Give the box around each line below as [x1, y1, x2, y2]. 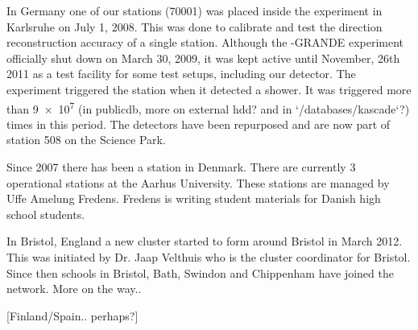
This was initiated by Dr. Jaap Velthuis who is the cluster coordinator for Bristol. [6, 248, 411, 265]
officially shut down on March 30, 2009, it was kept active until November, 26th [6, 49, 400, 66]
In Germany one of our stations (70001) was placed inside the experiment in [6, 2, 383, 19]
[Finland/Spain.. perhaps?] [6, 307, 139, 324]
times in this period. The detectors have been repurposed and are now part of [6, 115, 391, 132]
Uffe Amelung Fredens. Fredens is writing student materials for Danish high [6, 190, 381, 207]
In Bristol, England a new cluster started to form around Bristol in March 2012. [6, 233, 403, 250]
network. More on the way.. [6, 280, 142, 297]
